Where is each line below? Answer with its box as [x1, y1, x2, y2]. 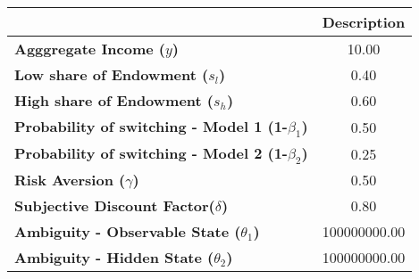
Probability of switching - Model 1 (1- [14, 116, 288, 136]
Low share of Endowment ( [14, 64, 209, 85]
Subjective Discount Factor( [14, 195, 215, 217]
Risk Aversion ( [14, 169, 126, 191]
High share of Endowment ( [14, 90, 214, 111]
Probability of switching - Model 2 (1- [14, 143, 288, 164]
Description [322, 12, 406, 32]
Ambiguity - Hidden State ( [14, 247, 214, 268]
